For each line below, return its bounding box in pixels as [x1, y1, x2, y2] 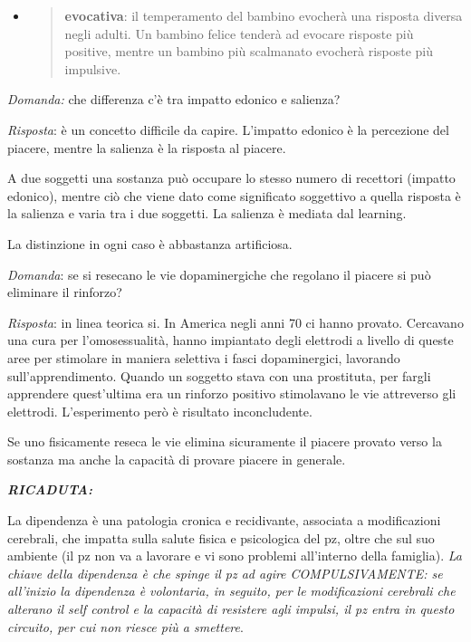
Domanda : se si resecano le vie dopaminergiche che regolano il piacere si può [7, 264, 431, 283]
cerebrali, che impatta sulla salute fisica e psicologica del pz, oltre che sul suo [7, 528, 435, 547]
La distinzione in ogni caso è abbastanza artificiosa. [7, 234, 293, 253]
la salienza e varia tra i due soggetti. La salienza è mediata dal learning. [7, 204, 407, 223]
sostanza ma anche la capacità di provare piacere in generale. [7, 449, 346, 468]
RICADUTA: [7, 480, 92, 499]
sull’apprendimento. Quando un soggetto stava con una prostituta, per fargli [7, 366, 431, 385]
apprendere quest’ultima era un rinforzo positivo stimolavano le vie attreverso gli [7, 384, 457, 403]
